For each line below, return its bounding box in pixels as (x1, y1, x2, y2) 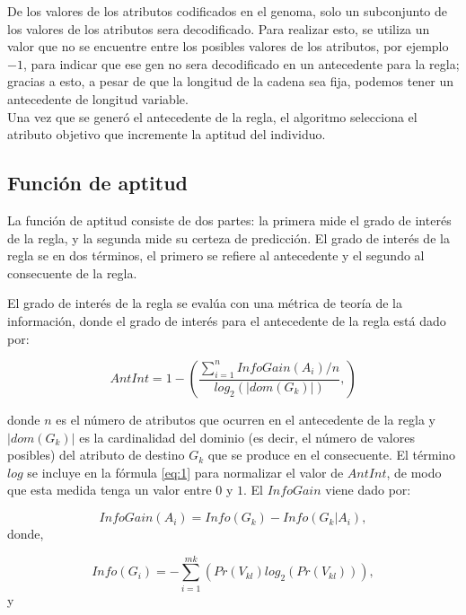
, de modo (386, 462, 442, 481)
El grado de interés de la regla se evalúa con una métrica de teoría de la (7, 294, 402, 312)
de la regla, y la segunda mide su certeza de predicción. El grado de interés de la (7, 228, 450, 247)
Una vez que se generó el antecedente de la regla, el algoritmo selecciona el (7, 107, 418, 126)
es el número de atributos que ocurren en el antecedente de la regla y (56, 410, 435, 429)
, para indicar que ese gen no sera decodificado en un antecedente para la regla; (22, 54, 460, 73)
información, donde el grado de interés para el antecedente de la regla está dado (7, 311, 446, 329)
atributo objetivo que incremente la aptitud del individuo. (7, 125, 326, 144)
